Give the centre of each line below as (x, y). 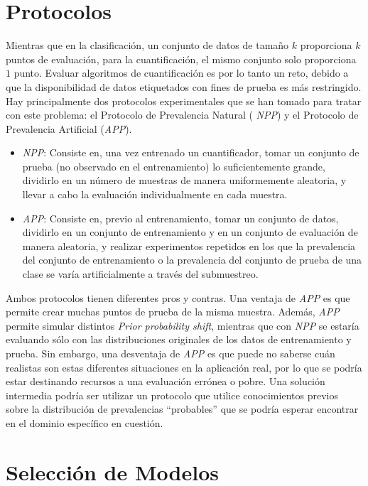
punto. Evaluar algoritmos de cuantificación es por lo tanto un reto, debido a (181, 73)
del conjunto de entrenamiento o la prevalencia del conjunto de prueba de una (192, 260)
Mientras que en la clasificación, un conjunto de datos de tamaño (147, 45)
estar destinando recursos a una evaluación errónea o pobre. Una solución (166, 381)
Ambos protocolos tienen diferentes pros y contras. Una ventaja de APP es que (178, 297)
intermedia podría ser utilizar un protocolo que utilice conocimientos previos (172, 395)
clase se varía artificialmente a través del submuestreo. (140, 274)
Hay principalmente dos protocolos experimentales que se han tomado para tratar (184, 101)
